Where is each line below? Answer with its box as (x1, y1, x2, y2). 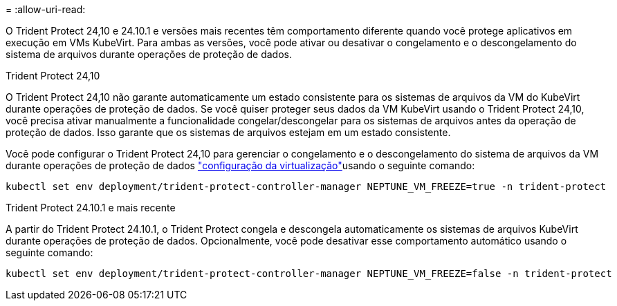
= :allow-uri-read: (6, 3, 86, 15)
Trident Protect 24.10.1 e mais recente (6, 202, 176, 213)
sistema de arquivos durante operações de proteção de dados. (6, 48, 293, 60)
